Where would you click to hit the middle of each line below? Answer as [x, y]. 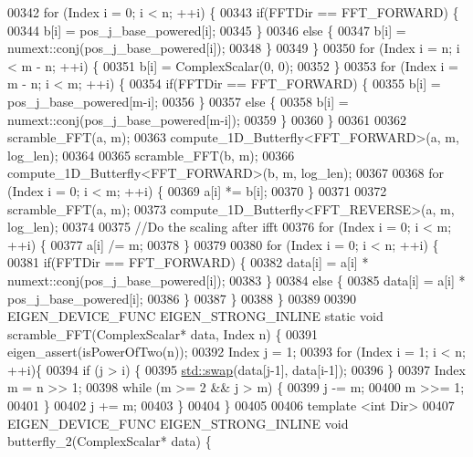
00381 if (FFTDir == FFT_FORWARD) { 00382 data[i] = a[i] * [188, 262]
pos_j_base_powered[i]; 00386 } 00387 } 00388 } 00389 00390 [182, 298]
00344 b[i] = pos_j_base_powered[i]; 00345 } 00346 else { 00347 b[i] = [207, 30]
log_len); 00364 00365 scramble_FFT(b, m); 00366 [151, 155]
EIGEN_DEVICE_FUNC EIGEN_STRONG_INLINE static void [195, 316]
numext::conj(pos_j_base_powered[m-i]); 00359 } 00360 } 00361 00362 [207, 119]
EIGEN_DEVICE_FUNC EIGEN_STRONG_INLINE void [178, 423]
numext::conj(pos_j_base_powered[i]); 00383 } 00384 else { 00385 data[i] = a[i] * [236, 280]
